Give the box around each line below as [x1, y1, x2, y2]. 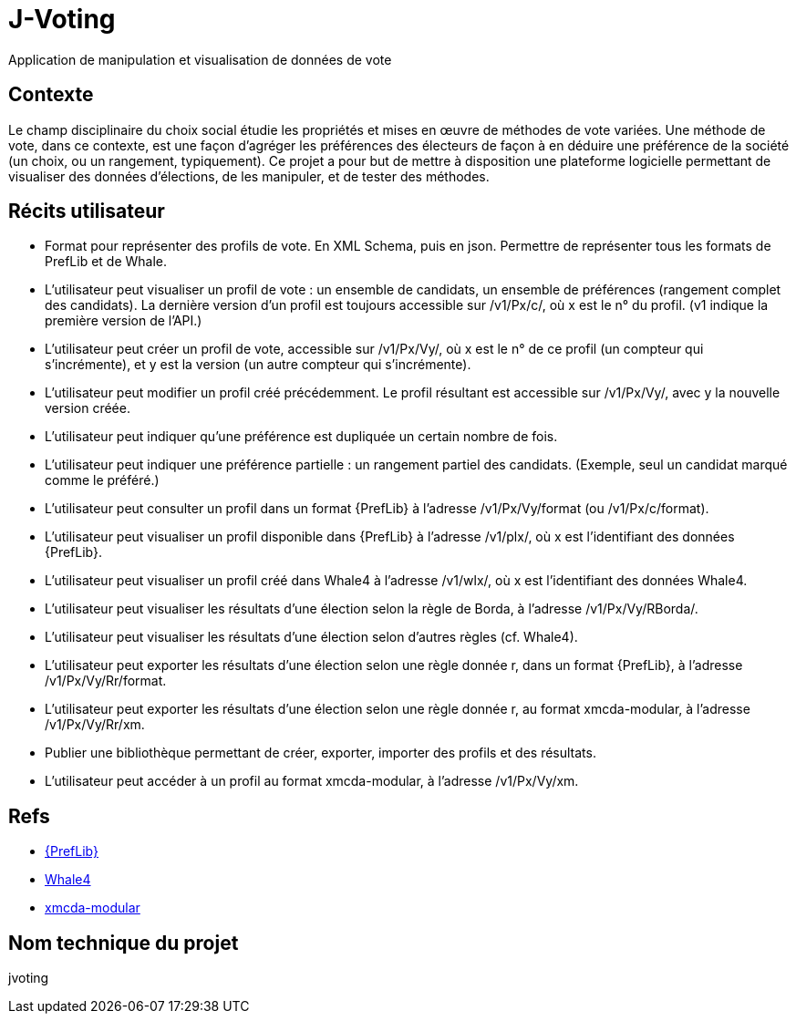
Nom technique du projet [8, 931, 239, 954]
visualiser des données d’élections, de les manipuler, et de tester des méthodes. [8, 168, 490, 184]
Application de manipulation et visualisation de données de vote [8, 51, 392, 67]
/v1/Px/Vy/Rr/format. [45, 673, 167, 689]
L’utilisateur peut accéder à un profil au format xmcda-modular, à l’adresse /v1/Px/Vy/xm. [45, 773, 579, 789]
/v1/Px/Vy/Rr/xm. [45, 717, 145, 733]
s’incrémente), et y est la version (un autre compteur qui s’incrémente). [45, 356, 471, 373]
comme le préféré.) [45, 472, 160, 489]
